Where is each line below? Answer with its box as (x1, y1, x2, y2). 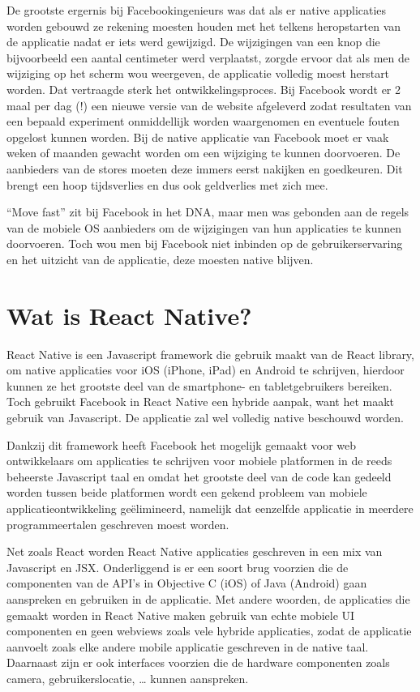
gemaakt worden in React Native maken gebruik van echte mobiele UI (6, 606, 355, 623)
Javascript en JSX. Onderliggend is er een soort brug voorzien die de (6, 558, 349, 575)
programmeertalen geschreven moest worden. (6, 515, 229, 532)
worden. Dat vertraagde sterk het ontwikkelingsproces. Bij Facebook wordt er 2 (6, 80, 401, 97)
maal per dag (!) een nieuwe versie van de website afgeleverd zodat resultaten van (6, 96, 412, 113)
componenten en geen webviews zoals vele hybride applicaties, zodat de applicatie (6, 622, 412, 639)
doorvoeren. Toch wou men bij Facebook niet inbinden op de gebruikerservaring (6, 235, 403, 252)
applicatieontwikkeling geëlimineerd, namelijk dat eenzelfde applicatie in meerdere (6, 499, 414, 516)
